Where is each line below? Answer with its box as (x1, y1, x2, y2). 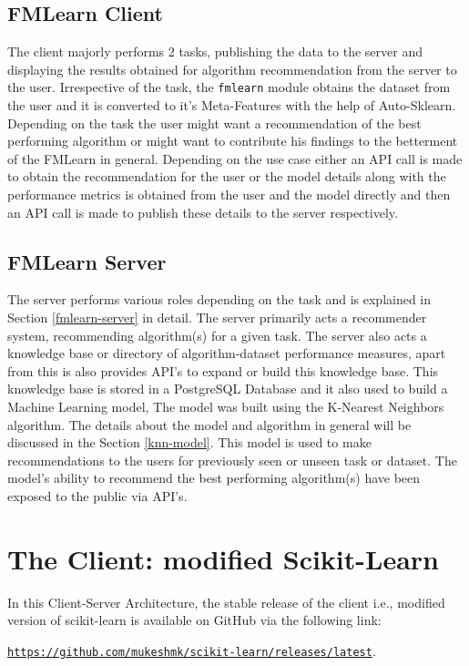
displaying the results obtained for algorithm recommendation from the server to (7, 59, 457, 78)
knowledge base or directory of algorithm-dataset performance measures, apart (7, 343, 446, 363)
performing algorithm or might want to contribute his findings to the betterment (7, 131, 458, 150)
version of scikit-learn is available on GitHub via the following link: (7, 610, 382, 630)
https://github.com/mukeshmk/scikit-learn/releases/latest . (7, 640, 376, 660)
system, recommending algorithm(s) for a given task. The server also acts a (7, 325, 427, 344)
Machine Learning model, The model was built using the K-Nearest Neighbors (7, 396, 444, 415)
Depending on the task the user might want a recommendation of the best (7, 113, 422, 132)
